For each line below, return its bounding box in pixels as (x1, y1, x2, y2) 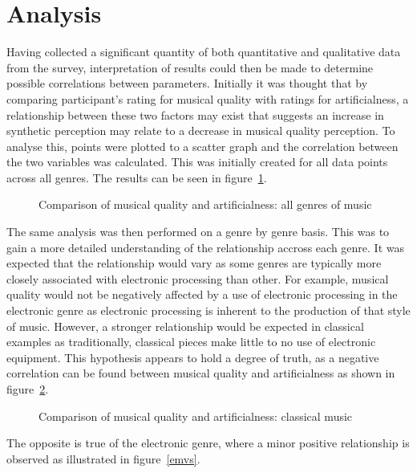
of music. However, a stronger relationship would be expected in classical (6, 317, 364, 334)
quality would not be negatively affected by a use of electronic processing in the (6, 286, 398, 303)
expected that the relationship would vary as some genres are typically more (6, 255, 382, 271)
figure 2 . (6, 381, 49, 397)
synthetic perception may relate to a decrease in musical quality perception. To (6, 122, 395, 139)
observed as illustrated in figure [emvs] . (6, 450, 200, 467)
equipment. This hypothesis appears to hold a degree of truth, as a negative (6, 349, 379, 365)
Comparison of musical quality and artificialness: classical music (38, 407, 353, 424)
